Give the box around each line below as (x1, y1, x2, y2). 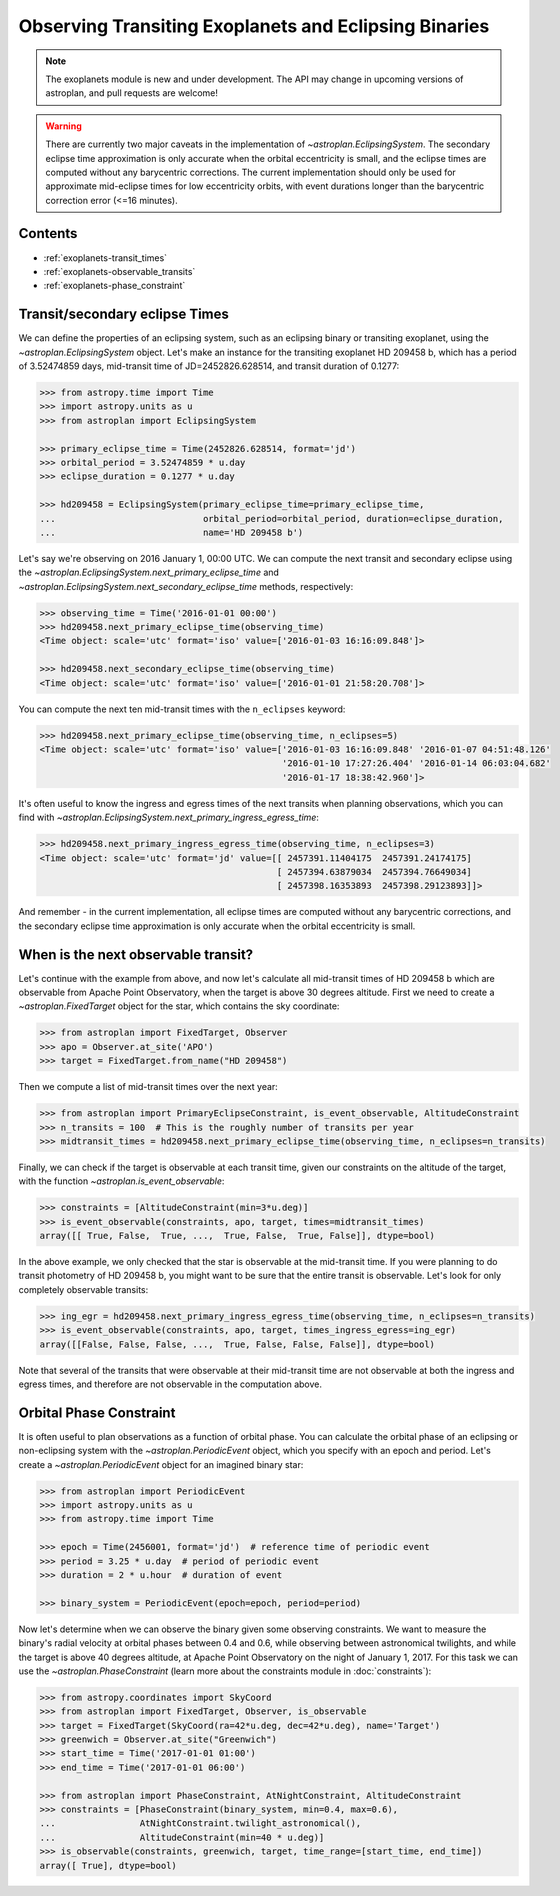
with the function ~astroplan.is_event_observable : (18, 1175, 225, 1187)
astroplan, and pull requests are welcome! (45, 87, 219, 99)
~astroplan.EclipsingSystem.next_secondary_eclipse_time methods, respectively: (18, 580, 354, 592)
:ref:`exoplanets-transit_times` (43, 251, 168, 264)
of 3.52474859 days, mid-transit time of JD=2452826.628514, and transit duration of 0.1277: (18, 360, 400, 372)
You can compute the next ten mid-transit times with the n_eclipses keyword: (18, 703, 346, 715)
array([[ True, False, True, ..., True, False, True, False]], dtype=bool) (39, 1230, 435, 1242)
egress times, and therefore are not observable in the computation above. (18, 1378, 322, 1390)
